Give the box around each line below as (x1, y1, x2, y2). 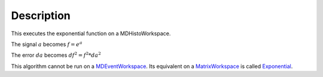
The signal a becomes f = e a (11, 40, 83, 48)
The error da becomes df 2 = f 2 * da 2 (11, 51, 101, 59)
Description (11, 9, 71, 22)
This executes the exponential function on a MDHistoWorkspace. (11, 30, 171, 37)
